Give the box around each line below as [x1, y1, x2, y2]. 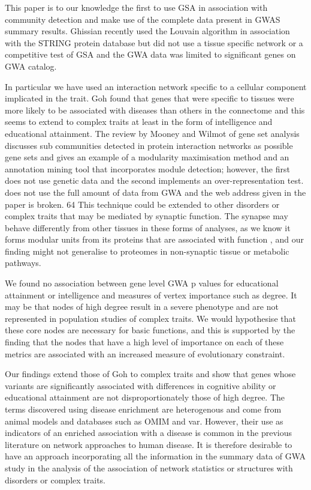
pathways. [5, 256, 41, 269]
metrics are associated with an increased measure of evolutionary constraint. [5, 347, 285, 360]
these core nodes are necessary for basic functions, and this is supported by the [5, 324, 295, 336]
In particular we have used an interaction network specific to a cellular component [5, 80, 307, 92]
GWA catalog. [5, 59, 57, 72]
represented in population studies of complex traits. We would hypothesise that [5, 312, 296, 324]
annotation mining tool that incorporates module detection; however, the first [5, 162, 290, 175]
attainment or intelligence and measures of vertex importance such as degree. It [5, 288, 297, 301]
